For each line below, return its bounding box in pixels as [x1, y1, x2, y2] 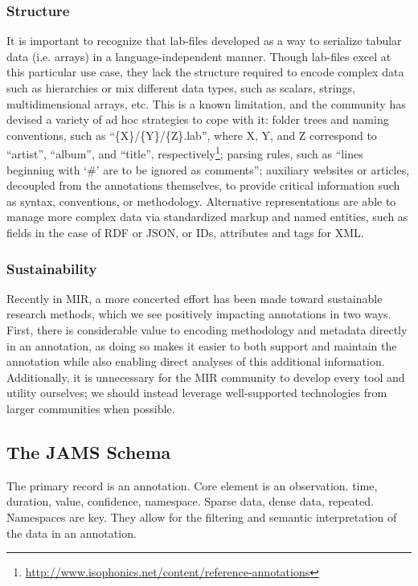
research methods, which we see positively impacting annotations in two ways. [6, 305, 391, 322]
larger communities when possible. [6, 400, 175, 416]
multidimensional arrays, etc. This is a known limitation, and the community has [6, 95, 406, 112]
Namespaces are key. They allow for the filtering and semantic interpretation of [6, 508, 397, 525]
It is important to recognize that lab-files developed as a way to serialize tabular [6, 32, 402, 49]
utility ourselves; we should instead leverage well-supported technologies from [6, 384, 387, 401]
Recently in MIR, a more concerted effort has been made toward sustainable [6, 289, 383, 306]
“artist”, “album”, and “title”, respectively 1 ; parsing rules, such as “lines [6, 143, 363, 162]
